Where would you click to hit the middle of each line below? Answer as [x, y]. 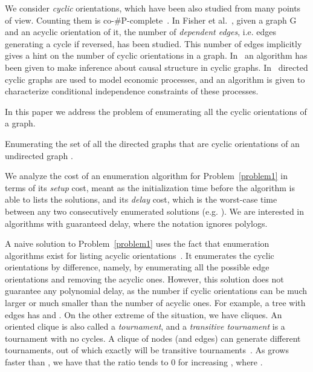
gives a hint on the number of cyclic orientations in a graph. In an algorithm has [156, 55]
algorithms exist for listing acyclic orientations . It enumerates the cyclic [140, 255]
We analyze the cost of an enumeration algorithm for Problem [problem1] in [146, 176]
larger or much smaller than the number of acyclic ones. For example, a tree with [155, 303]
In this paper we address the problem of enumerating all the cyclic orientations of [156, 111]
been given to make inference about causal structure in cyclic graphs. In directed [156, 67]
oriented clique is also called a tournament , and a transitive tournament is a [145, 326]
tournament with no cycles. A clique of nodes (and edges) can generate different [153, 338]
